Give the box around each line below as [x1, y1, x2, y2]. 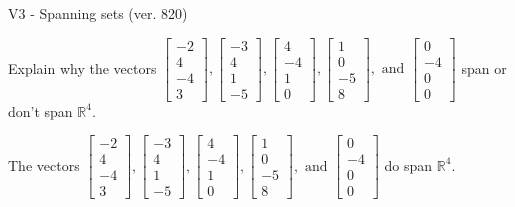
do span [384, 154, 433, 175]
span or [461, 57, 507, 78]
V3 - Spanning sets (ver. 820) [8, 3, 188, 23]
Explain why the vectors [8, 57, 157, 78]
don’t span [8, 100, 73, 121]
